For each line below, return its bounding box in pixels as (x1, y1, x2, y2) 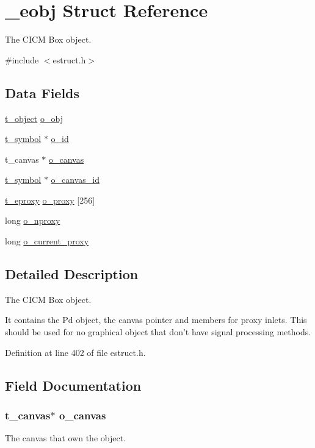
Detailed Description (5, 265, 139, 283)
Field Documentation (5, 375, 142, 394)
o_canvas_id (51, 173, 100, 186)
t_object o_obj (5, 112, 63, 124)
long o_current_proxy (5, 235, 89, 247)
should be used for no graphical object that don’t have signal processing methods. (5, 325, 311, 338)
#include (5, 53, 39, 66)
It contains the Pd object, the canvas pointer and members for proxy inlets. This (5, 313, 307, 326)
